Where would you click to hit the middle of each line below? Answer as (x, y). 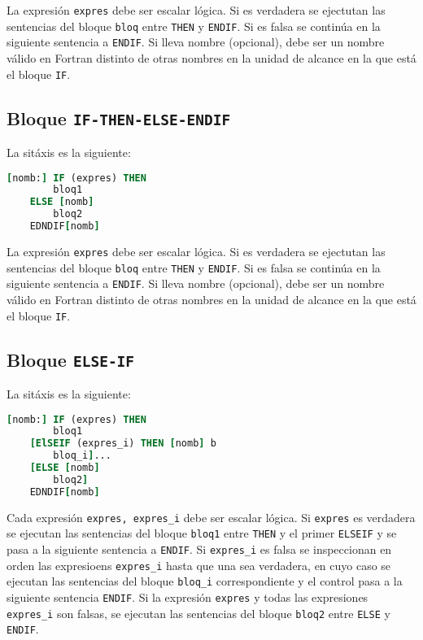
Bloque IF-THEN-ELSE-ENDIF (119, 118)
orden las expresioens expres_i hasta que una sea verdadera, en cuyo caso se (199, 565)
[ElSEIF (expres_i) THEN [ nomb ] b (123, 444)
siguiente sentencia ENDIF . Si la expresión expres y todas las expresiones (188, 596)
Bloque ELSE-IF (71, 359)
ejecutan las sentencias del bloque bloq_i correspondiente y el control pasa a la (205, 581)
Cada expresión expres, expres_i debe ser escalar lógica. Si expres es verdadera (211, 517)
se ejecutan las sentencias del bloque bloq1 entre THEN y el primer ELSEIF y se (202, 533)
